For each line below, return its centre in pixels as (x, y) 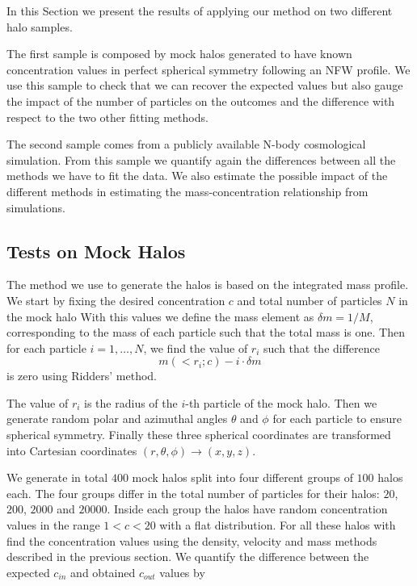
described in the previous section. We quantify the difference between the (188, 557)
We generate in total (57, 477)
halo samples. (40, 26)
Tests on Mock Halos (96, 251)
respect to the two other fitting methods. (107, 117)
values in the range (53, 525)
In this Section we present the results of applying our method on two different (200, 10)
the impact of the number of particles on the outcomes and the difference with (201, 100)
